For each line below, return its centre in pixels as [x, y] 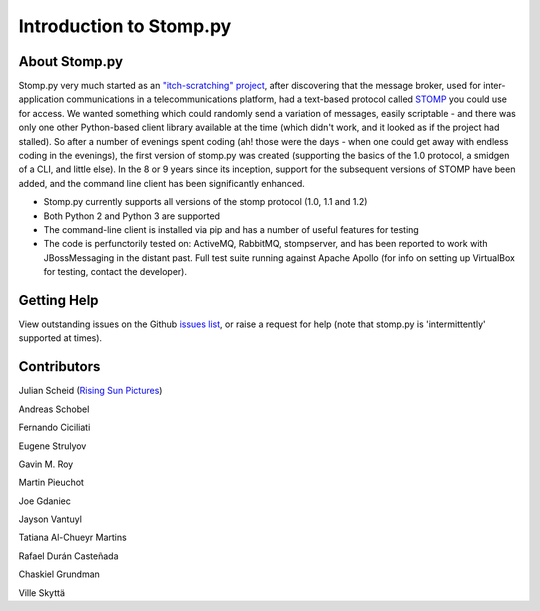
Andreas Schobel [54, 409]
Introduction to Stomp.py [125, 26]
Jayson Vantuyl [50, 519]
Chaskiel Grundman [59, 574]
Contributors [59, 366]
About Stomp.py [71, 61]
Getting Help [58, 300]
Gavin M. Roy [46, 464]
